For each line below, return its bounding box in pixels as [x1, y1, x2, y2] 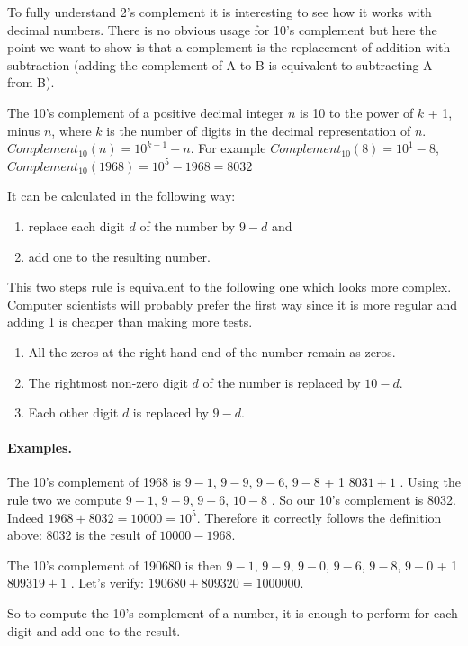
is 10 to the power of [300, 103, 414, 121]
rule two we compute [7, 490, 122, 509]
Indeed [7, 507, 44, 526]
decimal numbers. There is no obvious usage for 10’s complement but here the [7, 20, 437, 39]
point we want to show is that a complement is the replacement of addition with [7, 38, 451, 57]
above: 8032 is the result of [7, 525, 156, 544]
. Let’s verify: [70, 573, 144, 592]
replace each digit [28, 216, 125, 235]
